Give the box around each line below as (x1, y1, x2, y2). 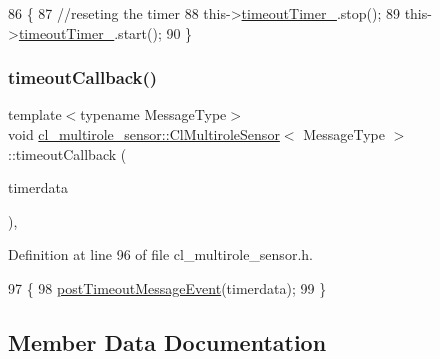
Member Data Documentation (8, 326, 327, 357)
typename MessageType (80, 104, 227, 125)
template (8, 104, 62, 125)
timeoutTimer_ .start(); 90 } (18, 22, 193, 43)
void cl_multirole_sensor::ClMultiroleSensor (8, 124, 280, 144)
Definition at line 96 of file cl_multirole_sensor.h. (8, 244, 313, 265)
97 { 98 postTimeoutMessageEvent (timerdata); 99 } (8, 277, 327, 298)
